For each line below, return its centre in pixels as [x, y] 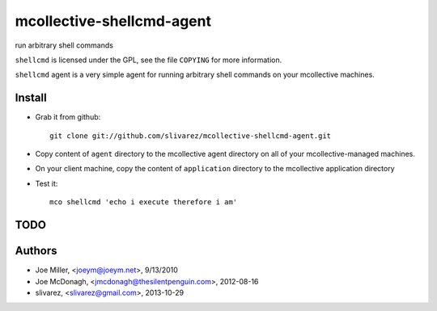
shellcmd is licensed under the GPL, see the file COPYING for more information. [148, 60]
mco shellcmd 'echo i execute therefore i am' [144, 202]
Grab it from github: [68, 117]
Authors [36, 251]
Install [31, 98]
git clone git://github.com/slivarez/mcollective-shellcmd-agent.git [191, 136]
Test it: [47, 183]
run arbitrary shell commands [64, 45]
